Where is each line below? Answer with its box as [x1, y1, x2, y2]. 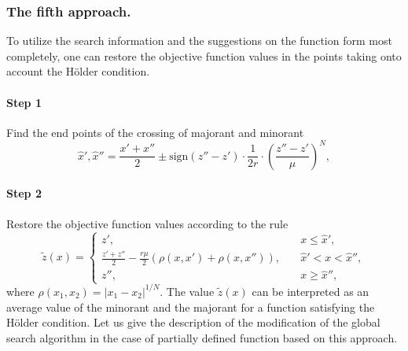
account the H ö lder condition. [6, 63, 150, 79]
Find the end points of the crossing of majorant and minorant [6, 124, 304, 140]
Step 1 [6, 94, 42, 110]
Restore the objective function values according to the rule [6, 215, 289, 231]
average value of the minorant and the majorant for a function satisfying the [6, 298, 375, 315]
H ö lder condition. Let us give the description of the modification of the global [6, 314, 380, 331]
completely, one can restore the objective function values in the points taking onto [6, 47, 402, 64]
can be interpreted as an [252, 283, 369, 299]
